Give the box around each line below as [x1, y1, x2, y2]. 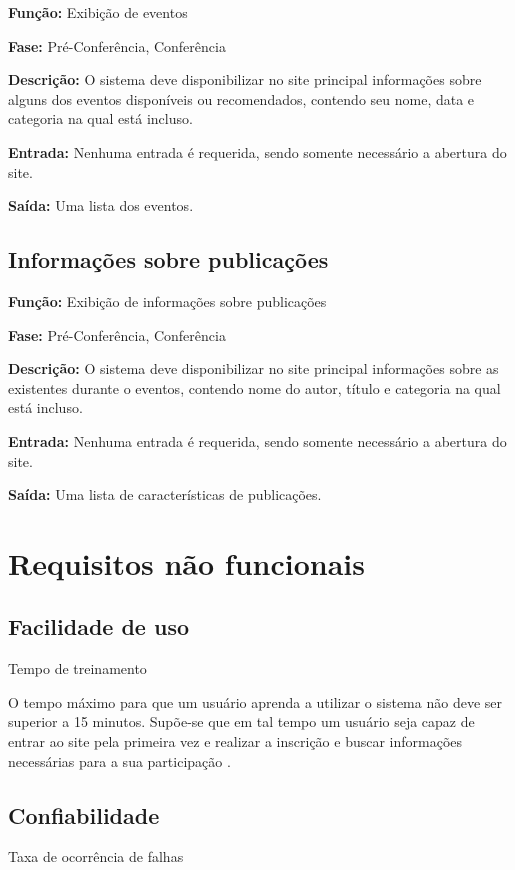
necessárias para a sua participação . [8, 750, 231, 771]
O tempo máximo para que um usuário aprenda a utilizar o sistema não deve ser [8, 691, 502, 712]
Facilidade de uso [8, 611, 189, 642]
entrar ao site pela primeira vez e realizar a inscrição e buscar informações [8, 731, 463, 752]
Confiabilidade [8, 799, 160, 830]
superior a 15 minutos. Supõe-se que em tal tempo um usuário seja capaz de [8, 711, 475, 732]
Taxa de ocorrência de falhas [8, 846, 184, 867]
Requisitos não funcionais [8, 542, 365, 583]
